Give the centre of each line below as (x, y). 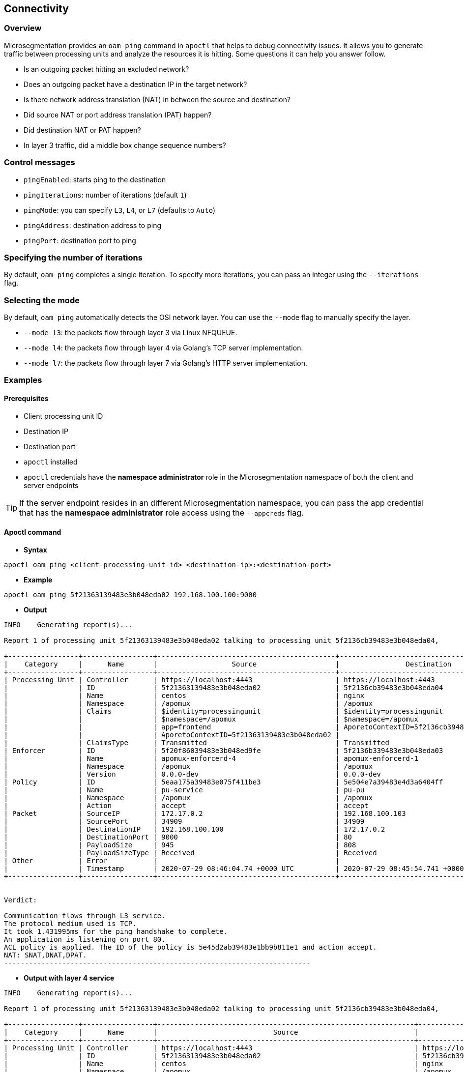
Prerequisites (26, 399)
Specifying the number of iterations (73, 257)
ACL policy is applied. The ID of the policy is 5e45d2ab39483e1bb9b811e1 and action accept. (190, 947)
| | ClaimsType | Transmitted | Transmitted (197, 742)
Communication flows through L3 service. (85, 915)
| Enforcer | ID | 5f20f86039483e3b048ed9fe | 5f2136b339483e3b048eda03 (224, 750)
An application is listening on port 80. (85, 939)
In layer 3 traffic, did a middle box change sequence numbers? (125, 145)
